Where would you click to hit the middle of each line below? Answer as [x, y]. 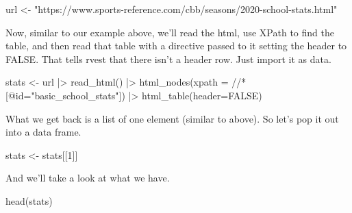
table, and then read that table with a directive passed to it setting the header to [176, 46]
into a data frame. [43, 132]
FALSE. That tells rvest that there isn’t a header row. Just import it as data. [168, 59]
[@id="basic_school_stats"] [64, 95]
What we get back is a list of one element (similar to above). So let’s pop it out [172, 118]
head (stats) [29, 200]
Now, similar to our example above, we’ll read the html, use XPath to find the [170, 32]
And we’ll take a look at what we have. [88, 178]
